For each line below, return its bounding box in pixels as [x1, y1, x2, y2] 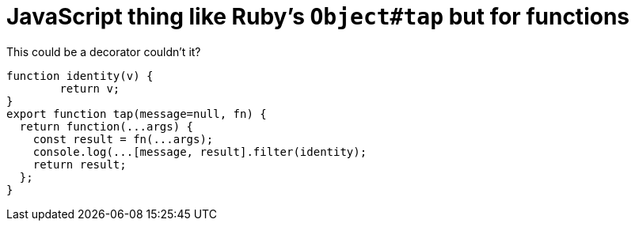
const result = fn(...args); [32, 132, 214, 146]
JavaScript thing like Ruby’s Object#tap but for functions [6, 3, 629, 30]
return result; [32, 157, 127, 171]
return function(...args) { [19, 119, 194, 133]
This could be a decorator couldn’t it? [6, 44, 201, 59]
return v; [59, 81, 120, 95]
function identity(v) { [6, 69, 154, 82]
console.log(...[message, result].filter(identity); [32, 145, 367, 158]
